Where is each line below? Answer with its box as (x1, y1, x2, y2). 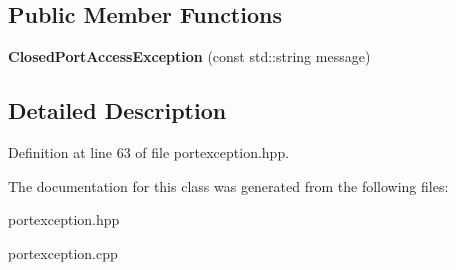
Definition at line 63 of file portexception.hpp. (8, 142, 290, 162)
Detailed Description (8, 95, 227, 126)
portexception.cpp (8, 242, 118, 263)
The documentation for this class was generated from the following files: (8, 175, 449, 196)
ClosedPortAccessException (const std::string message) (8, 46, 371, 67)
